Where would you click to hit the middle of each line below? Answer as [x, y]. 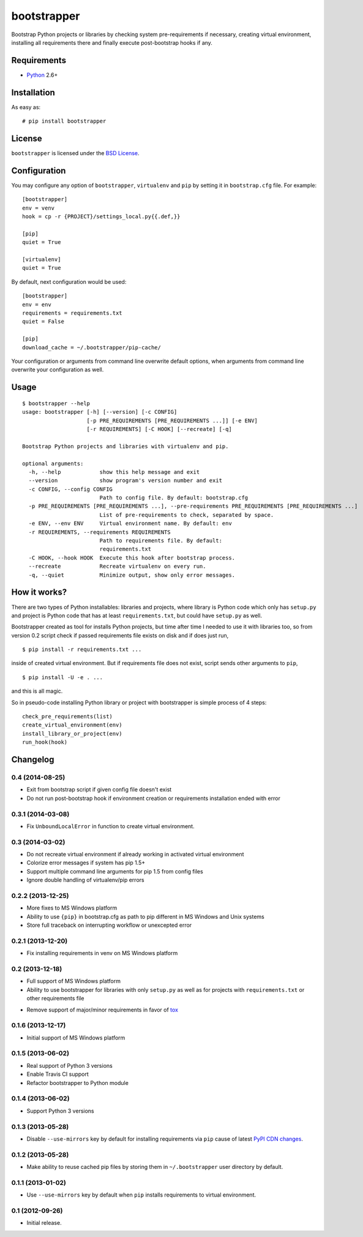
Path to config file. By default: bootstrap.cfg [174, 498]
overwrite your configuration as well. [58, 370]
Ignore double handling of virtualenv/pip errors [85, 880]
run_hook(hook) [45, 742]
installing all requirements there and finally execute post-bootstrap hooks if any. [112, 42]
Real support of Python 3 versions [69, 1065]
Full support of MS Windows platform [74, 981]
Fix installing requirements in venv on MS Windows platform [102, 953]
